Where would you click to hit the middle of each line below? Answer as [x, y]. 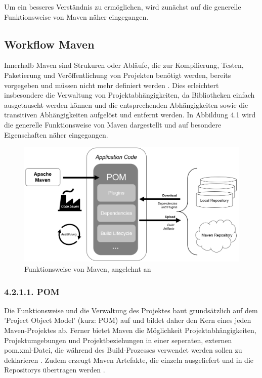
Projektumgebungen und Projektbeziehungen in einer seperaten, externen [118, 340]
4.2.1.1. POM [32, 291]
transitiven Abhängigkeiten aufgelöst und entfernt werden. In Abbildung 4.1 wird [130, 115]
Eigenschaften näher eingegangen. [56, 134]
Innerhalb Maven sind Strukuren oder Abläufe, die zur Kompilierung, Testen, [124, 65]
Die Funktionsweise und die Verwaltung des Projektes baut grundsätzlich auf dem [131, 310]
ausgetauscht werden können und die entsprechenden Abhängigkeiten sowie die [126, 104]
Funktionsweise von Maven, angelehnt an [88, 269]
